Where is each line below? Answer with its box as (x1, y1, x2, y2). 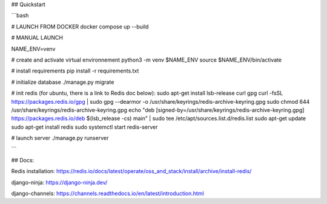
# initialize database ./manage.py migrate (11, 78, 114, 86)
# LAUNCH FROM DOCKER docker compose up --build (11, 23, 149, 30)
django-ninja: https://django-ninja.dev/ (11, 179, 108, 186)
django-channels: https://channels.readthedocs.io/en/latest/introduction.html (11, 190, 204, 197)
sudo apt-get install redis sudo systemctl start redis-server (11, 123, 158, 130)
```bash (11, 12, 29, 19)
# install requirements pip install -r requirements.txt (11, 67, 139, 75)
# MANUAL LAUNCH (11, 34, 64, 42)
